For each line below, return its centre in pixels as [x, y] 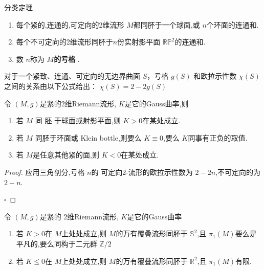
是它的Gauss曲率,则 [157, 103]
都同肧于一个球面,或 [167, 24]
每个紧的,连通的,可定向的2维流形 [70, 24]
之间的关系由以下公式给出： [51, 86]
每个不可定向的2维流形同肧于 [64, 42]
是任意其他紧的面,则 [66, 155]
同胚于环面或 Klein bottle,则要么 [88, 137]
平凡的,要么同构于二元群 [57, 243]
